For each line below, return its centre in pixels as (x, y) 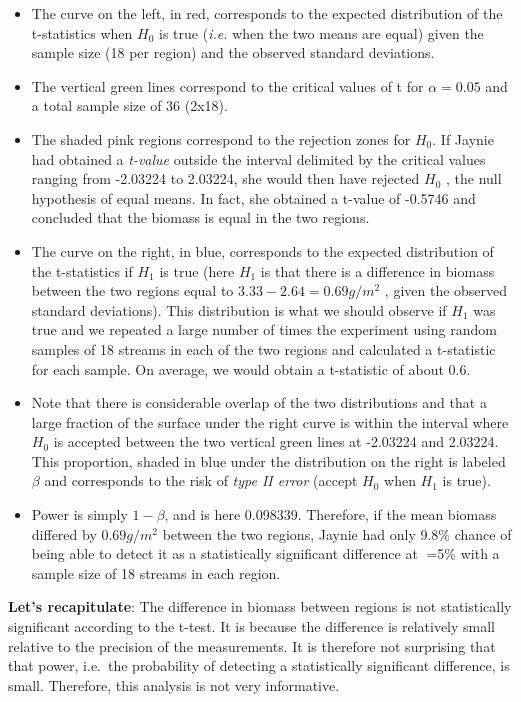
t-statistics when (82, 32)
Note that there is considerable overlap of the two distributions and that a (259, 402)
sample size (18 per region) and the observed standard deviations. (233, 52)
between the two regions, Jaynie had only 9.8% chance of (337, 533)
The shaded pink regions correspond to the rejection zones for (221, 138)
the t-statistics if (82, 270)
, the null (473, 178)
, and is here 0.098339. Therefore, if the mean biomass (330, 514)
